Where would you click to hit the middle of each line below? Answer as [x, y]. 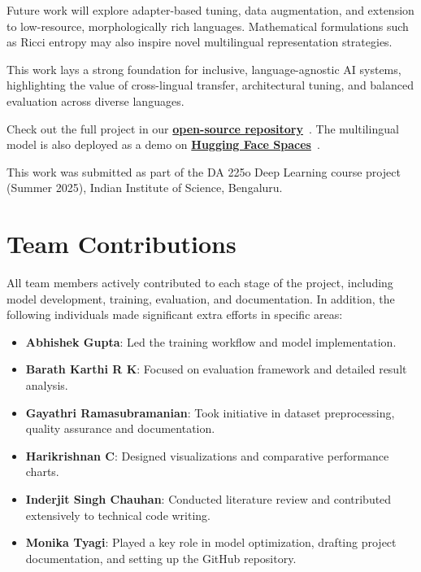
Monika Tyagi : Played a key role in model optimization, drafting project [211, 542]
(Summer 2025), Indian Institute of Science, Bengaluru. [145, 188]
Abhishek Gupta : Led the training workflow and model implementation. [211, 341]
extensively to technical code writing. [118, 515]
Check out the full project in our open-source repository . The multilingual [203, 128]
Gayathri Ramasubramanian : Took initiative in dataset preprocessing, [210, 412]
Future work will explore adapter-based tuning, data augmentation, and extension [210, 10]
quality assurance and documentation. [120, 428]
